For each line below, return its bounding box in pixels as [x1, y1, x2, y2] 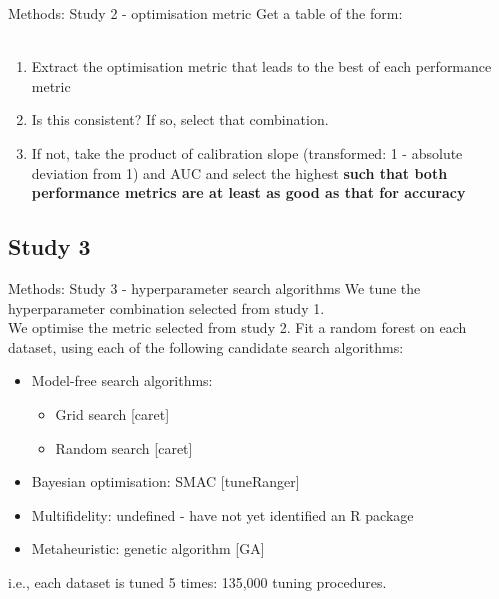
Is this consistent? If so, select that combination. [31, 109, 329, 130]
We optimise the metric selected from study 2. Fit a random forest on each [8, 317, 467, 338]
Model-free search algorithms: [31, 370, 213, 391]
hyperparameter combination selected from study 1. [8, 297, 325, 318]
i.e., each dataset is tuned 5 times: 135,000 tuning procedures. [8, 571, 387, 592]
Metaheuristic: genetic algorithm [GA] [31, 538, 265, 559]
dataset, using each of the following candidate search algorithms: [8, 336, 404, 357]
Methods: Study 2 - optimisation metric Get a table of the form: [8, 3, 403, 23]
